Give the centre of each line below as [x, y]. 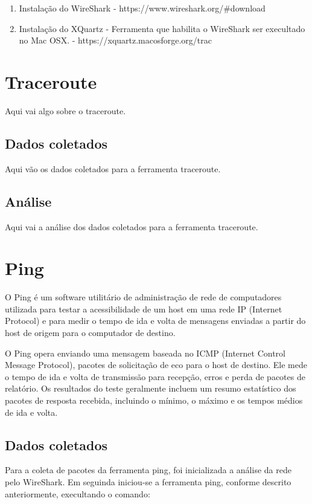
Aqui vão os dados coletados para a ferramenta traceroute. [113, 168]
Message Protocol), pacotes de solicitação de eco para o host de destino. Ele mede [156, 365]
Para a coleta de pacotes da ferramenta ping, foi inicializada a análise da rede [148, 470]
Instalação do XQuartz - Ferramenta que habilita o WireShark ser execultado [162, 28]
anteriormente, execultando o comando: [78, 493]
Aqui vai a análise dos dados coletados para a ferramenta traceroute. [132, 226]
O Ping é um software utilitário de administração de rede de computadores [143, 297]
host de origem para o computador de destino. [90, 332]
